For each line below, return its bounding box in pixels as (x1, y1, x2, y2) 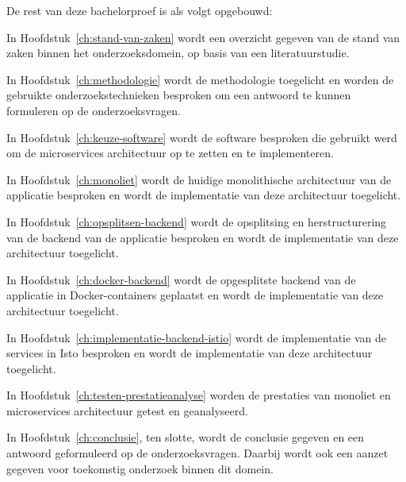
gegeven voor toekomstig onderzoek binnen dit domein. (6, 460, 274, 476)
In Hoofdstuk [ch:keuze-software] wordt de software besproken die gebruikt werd (6, 129, 397, 145)
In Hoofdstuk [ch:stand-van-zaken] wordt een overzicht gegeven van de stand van (6, 29, 400, 45)
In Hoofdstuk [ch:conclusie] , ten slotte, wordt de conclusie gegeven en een (6, 429, 365, 445)
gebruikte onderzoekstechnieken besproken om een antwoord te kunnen (6, 87, 351, 103)
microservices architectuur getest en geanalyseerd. (6, 402, 248, 418)
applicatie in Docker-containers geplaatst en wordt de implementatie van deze (6, 287, 384, 303)
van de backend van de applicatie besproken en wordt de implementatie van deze (6, 229, 399, 245)
